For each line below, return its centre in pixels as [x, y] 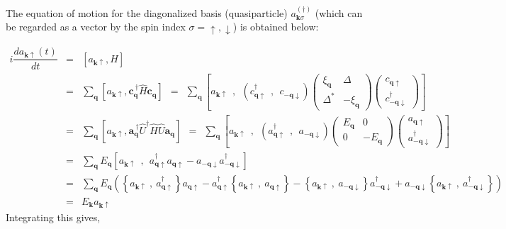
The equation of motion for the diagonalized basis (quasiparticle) [147, 12]
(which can [339, 12]
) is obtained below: [276, 27]
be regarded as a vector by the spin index [96, 27]
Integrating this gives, [53, 217]
